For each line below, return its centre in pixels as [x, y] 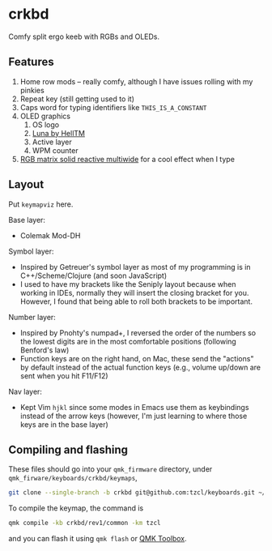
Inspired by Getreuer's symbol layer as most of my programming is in [135, 267]
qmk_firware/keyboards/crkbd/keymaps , [73, 478]
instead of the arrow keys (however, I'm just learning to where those [134, 416]
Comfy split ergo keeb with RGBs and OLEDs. [84, 36]
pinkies [32, 90]
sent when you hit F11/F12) [64, 376]
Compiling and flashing [68, 449]
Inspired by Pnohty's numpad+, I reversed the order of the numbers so [138, 332]
